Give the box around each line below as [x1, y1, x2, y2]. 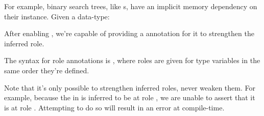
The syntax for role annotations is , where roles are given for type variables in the [4, 55, 260, 66]
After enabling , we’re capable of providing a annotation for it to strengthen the [4, 28, 254, 39]
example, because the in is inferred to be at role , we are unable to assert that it [4, 92, 255, 103]
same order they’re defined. [4, 65, 89, 75]
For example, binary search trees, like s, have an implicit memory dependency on [4, 1, 257, 11]
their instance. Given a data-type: [4, 11, 110, 21]
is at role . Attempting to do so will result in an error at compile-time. [4, 102, 225, 112]
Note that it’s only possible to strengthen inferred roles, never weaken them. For [4, 82, 255, 93]
